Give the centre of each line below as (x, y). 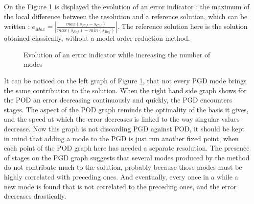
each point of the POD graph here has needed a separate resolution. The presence (127, 148)
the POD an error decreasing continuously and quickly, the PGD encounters (118, 100)
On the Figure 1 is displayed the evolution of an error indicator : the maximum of (127, 6)
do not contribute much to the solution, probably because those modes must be (123, 167)
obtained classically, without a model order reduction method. (97, 38)
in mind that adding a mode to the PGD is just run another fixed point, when (121, 138)
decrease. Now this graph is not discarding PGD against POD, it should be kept (124, 128)
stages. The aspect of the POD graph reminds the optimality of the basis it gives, (126, 109)
